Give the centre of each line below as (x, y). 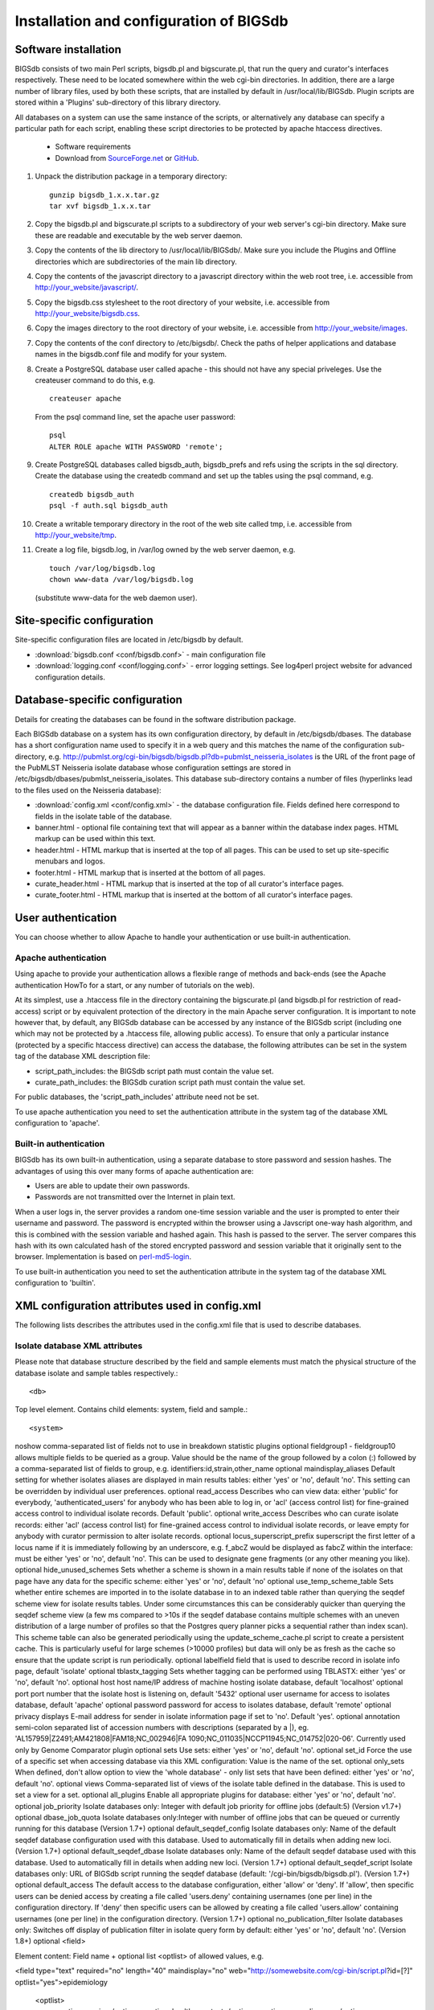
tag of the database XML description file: (82, 1056)
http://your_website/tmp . (76, 535)
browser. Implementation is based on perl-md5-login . (103, 1257)
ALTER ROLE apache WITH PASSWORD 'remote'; (136, 447)
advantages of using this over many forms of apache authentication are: (134, 1171)
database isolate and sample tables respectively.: (96, 1373)
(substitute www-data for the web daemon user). (116, 597)
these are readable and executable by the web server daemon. (139, 235)
